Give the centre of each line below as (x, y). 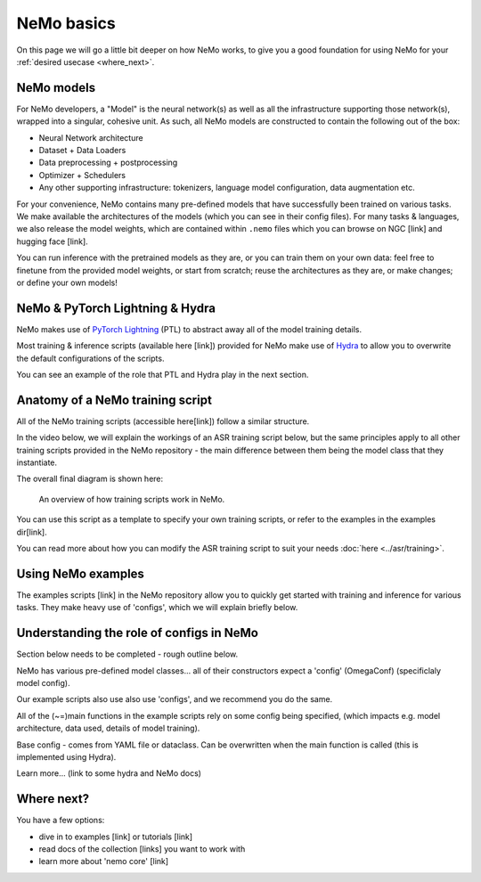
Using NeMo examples (80, 573)
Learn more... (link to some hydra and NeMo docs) (109, 773)
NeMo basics (66, 23)
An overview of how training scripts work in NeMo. (132, 499)
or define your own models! (67, 282)
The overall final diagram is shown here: (90, 479)
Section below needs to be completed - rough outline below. (127, 654)
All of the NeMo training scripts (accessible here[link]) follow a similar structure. (163, 421)
